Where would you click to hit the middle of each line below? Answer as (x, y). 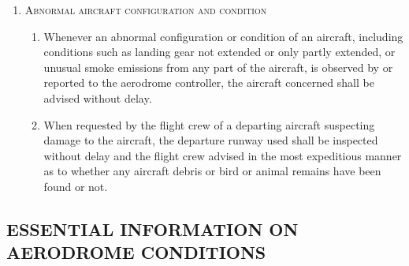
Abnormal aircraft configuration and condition (146, 9)
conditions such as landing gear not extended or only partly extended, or (219, 52)
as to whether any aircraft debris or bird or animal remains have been (212, 171)
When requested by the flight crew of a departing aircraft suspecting (209, 124)
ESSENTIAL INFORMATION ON (152, 229)
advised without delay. (98, 97)
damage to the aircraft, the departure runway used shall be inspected (211, 140)
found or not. (76, 186)
